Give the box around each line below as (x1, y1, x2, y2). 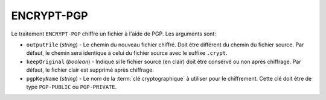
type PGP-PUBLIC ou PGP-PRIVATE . (26, 83, 117, 90)
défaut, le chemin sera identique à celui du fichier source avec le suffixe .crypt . (26, 49, 228, 57)
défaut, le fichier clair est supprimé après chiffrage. (26, 66, 154, 73)
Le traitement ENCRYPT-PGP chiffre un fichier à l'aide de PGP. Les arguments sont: (11, 30, 217, 37)
